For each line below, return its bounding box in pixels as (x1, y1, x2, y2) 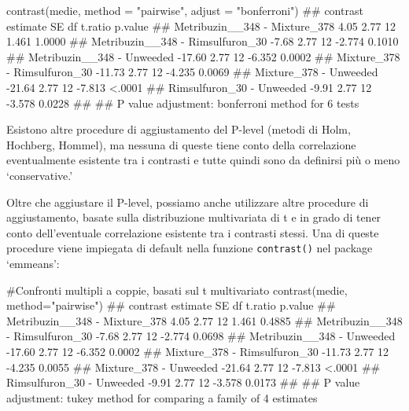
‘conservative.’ (6, 167, 73, 183)
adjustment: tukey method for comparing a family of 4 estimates (6, 389, 318, 405)
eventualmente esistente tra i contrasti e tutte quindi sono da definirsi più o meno (6, 152, 400, 168)
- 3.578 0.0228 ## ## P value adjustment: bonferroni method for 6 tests (6, 94, 359, 111)
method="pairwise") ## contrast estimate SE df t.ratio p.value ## (6, 297, 336, 314)
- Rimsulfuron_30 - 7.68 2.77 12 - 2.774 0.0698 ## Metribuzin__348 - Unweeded (6, 328, 396, 344)
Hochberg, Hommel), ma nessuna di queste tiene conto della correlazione (6, 136, 356, 152)
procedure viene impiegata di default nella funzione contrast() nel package (6, 240, 373, 256)
